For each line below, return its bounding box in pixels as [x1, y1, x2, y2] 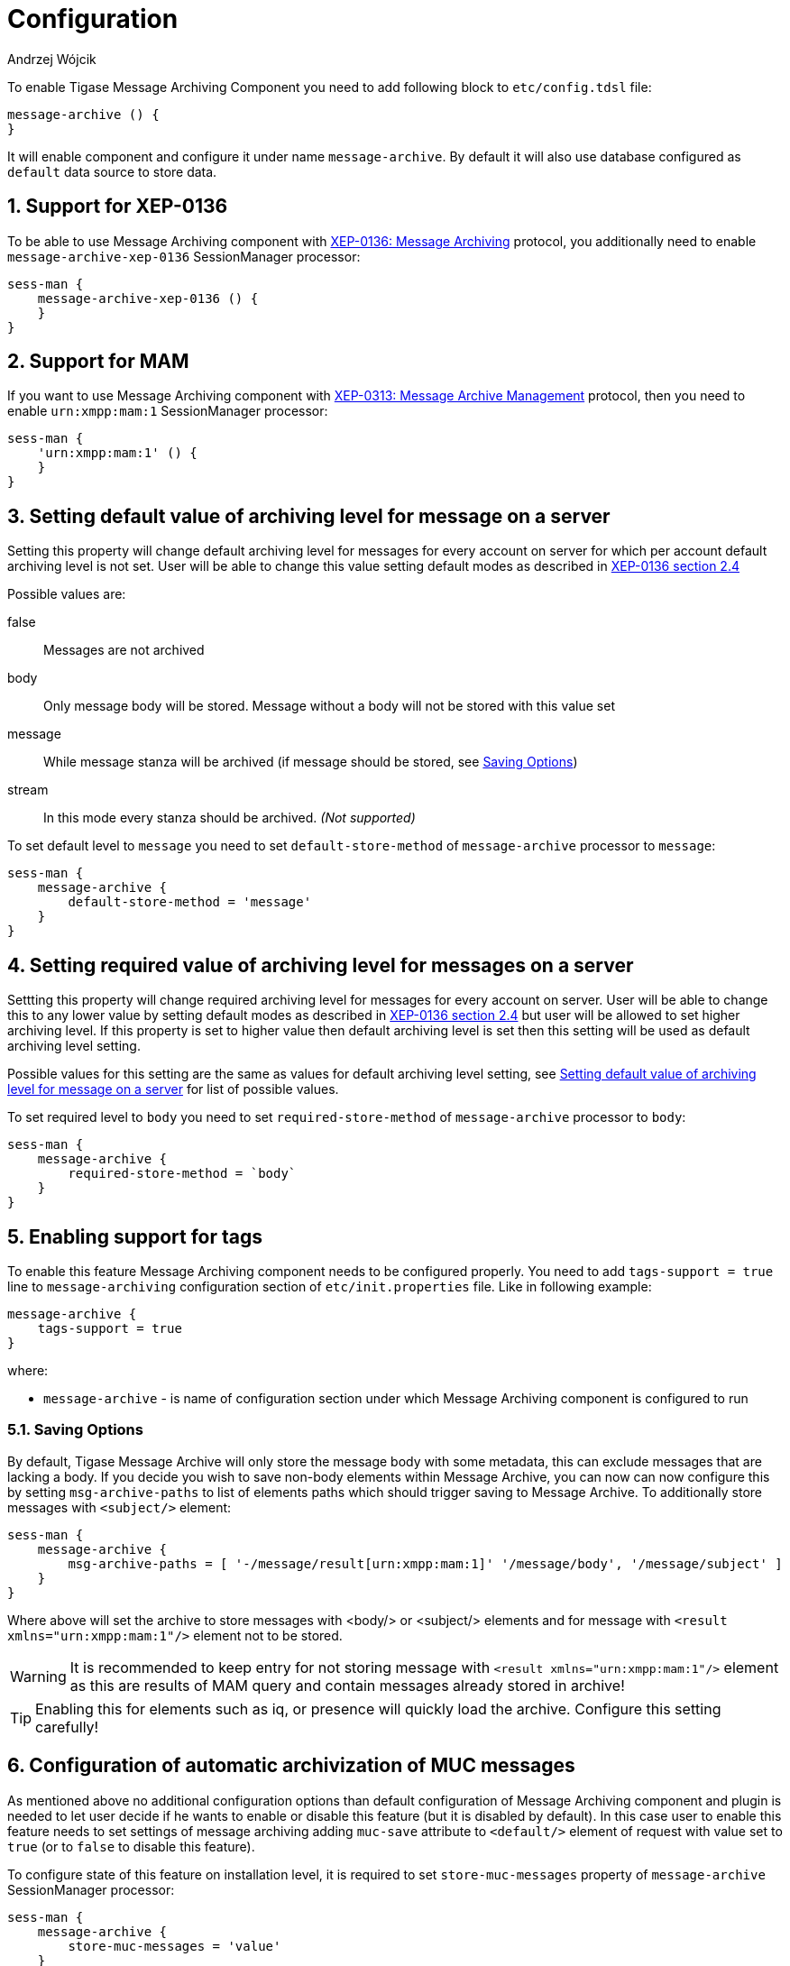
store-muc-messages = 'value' [68, 1938, 281, 1953]
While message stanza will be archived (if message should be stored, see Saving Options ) [43, 754, 578, 770]
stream [7, 782, 49, 798]
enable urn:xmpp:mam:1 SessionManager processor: [7, 403, 328, 419]
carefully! [35, 1717, 99, 1736]
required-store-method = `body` [68, 1166, 297, 1181]
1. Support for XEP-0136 [7, 195, 228, 218]
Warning [10, 1667, 67, 1686]
